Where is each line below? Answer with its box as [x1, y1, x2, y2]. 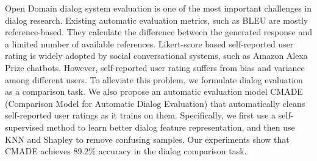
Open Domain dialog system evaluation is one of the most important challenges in [5, 2, 312, 14]
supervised [5, 120, 44, 133]
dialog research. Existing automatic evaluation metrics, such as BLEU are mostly [5, 13, 308, 26]
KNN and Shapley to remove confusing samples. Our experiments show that [5, 132, 290, 145]
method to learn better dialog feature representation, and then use [46, 120, 295, 133]
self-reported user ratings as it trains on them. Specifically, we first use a [5, 109, 276, 122]
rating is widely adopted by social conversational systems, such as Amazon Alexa [5, 49, 308, 62]
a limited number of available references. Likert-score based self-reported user [5, 37, 294, 50]
